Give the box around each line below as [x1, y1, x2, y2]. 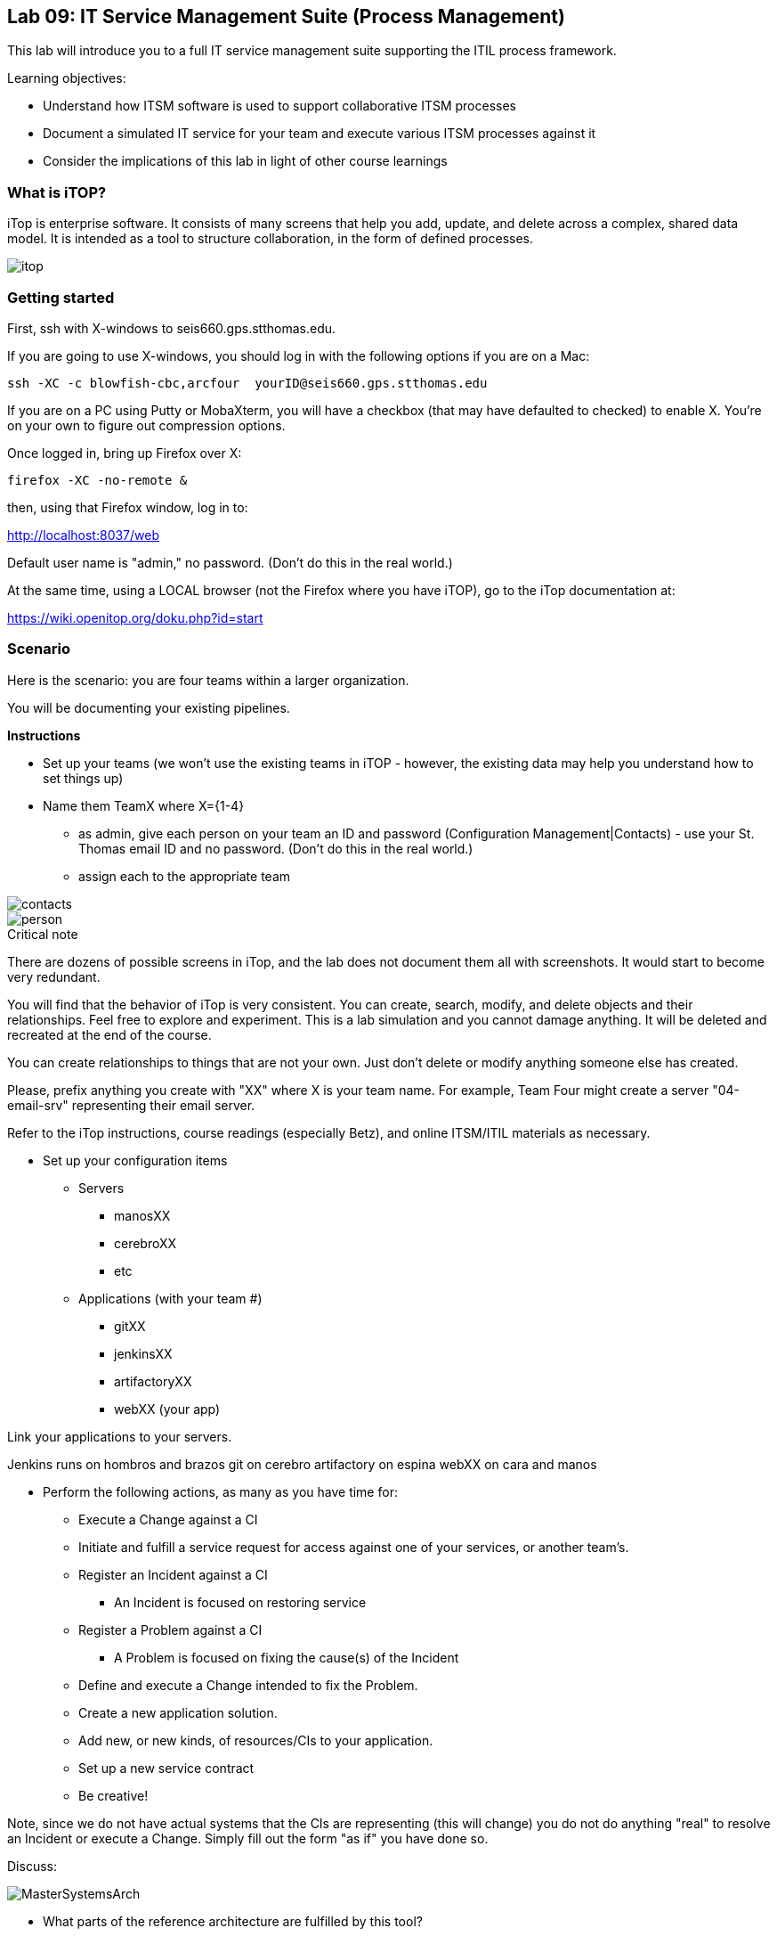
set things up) [43, 770, 124, 786]
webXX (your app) [114, 1401, 221, 1417]
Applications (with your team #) [78, 1290, 263, 1306]
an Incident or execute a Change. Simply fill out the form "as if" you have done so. [7, 1830, 489, 1846]
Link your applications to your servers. [7, 1428, 232, 1444]
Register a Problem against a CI [78, 1622, 263, 1638]
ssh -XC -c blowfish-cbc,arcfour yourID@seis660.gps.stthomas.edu [7, 375, 488, 390]
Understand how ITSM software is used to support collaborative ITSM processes [43, 98, 516, 114]
